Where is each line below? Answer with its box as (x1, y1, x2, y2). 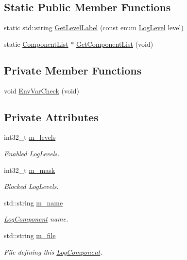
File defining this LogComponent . (4, 246, 102, 257)
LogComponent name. (4, 214, 68, 224)
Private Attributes (4, 109, 99, 124)
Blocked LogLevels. (4, 181, 59, 191)
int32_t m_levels (4, 132, 56, 142)
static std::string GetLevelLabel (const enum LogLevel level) (4, 22, 184, 33)
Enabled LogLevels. (4, 148, 60, 158)
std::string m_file (4, 230, 56, 240)
